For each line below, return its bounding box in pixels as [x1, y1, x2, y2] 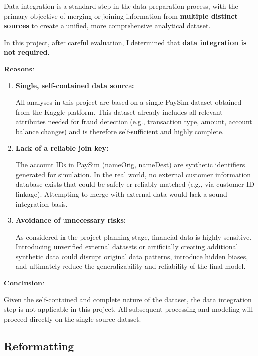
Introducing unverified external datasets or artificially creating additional [15, 241, 238, 252]
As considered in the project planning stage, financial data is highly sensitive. [15, 231, 252, 242]
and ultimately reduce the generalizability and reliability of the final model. [15, 261, 246, 271]
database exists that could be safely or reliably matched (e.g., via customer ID [15, 179, 254, 189]
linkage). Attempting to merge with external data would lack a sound [15, 188, 227, 199]
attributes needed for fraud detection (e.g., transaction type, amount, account [15, 116, 252, 127]
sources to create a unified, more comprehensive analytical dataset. [4, 20, 211, 31]
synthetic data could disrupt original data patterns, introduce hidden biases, [15, 251, 248, 261]
